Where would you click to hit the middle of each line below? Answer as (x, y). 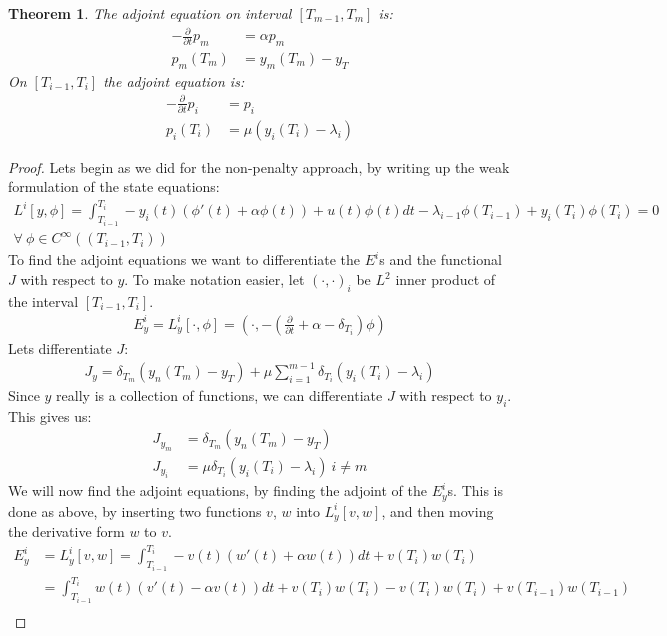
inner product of (445, 279)
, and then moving (437, 510)
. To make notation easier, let (214, 279)
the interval (43, 300)
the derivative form (66, 531)
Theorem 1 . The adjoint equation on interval (150, 13)
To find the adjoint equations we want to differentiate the (184, 259)
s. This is (475, 490)
